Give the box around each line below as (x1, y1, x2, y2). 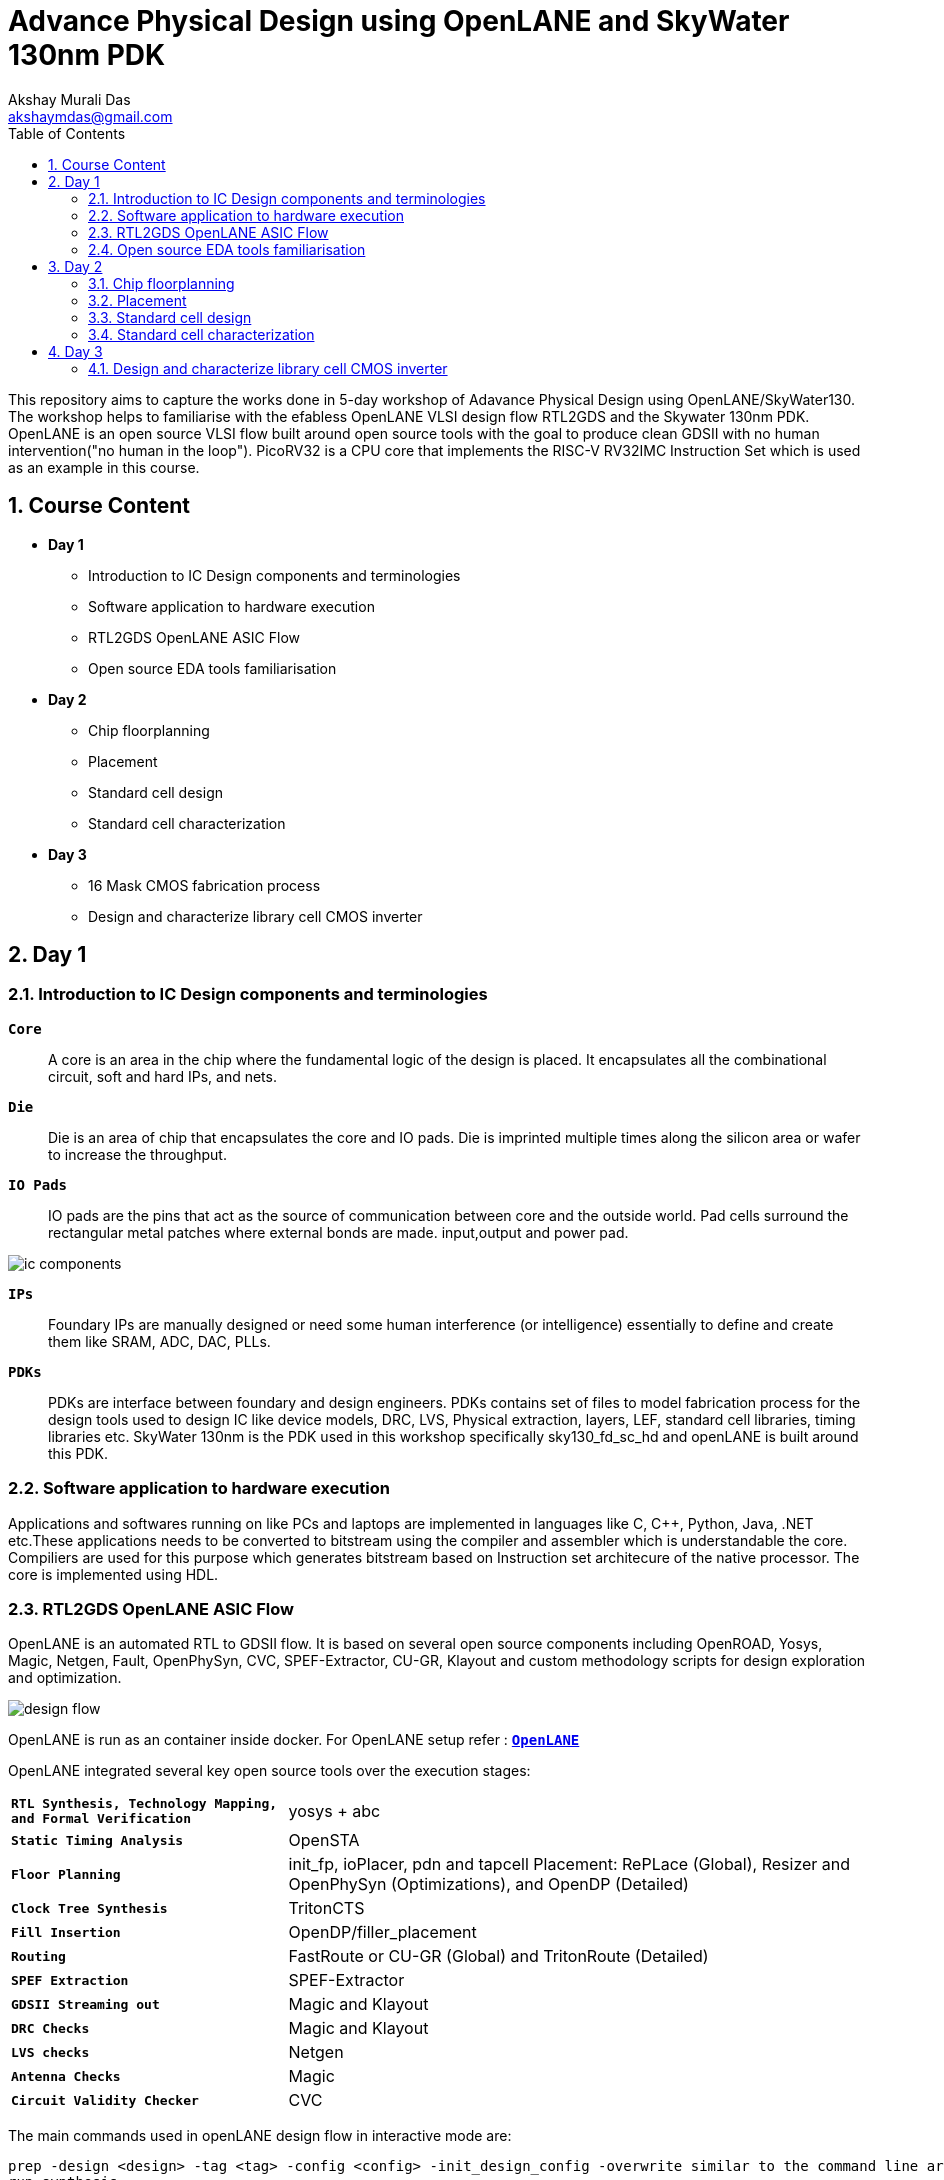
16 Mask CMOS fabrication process (88, 876, 321, 894)
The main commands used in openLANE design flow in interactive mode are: (8, 2127, 512, 2145)
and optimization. (8, 1669, 122, 1687)
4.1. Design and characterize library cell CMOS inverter (88, 359, 448, 377)
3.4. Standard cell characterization (88, 325, 315, 343)
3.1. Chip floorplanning (88, 274, 235, 292)
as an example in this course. (8, 458, 200, 476)
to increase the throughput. (48, 1145, 227, 1163)
